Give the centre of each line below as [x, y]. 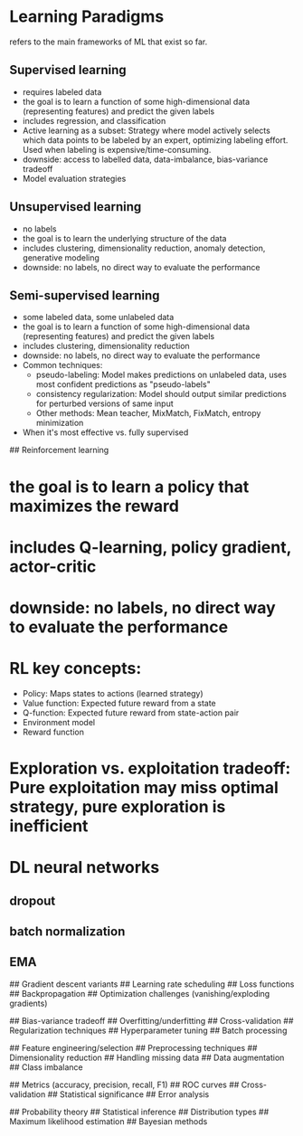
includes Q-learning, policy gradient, [151, 547]
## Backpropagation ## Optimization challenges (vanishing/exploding [140, 993]
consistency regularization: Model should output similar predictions [161, 394]
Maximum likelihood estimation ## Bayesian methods [109, 1121]
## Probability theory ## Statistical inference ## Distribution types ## [139, 1112]
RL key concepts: [76, 669]
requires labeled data [62, 91]
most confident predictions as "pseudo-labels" [123, 384]
